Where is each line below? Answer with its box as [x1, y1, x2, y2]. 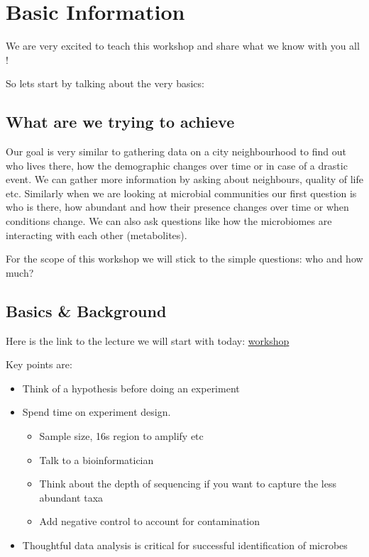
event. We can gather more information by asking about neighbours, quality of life [6, 172, 363, 187]
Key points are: [6, 357, 72, 372]
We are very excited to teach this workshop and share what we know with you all [6, 38, 360, 53]
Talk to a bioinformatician [39, 452, 154, 467]
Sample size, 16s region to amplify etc [39, 429, 204, 443]
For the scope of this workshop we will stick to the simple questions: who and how [6, 251, 363, 266]
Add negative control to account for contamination [39, 514, 260, 529]
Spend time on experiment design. [22, 404, 171, 419]
